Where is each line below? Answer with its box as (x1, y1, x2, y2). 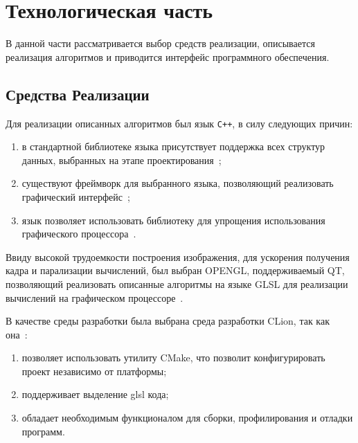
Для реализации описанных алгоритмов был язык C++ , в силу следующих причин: (6, 116, 353, 130)
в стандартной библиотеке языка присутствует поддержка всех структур (21, 139, 325, 154)
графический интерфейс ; (21, 189, 130, 204)
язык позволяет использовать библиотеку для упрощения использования (21, 213, 325, 227)
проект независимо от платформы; (21, 363, 167, 378)
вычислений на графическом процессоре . (6, 290, 184, 305)
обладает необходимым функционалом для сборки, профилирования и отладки (21, 410, 353, 425)
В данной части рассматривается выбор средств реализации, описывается (6, 36, 315, 51)
